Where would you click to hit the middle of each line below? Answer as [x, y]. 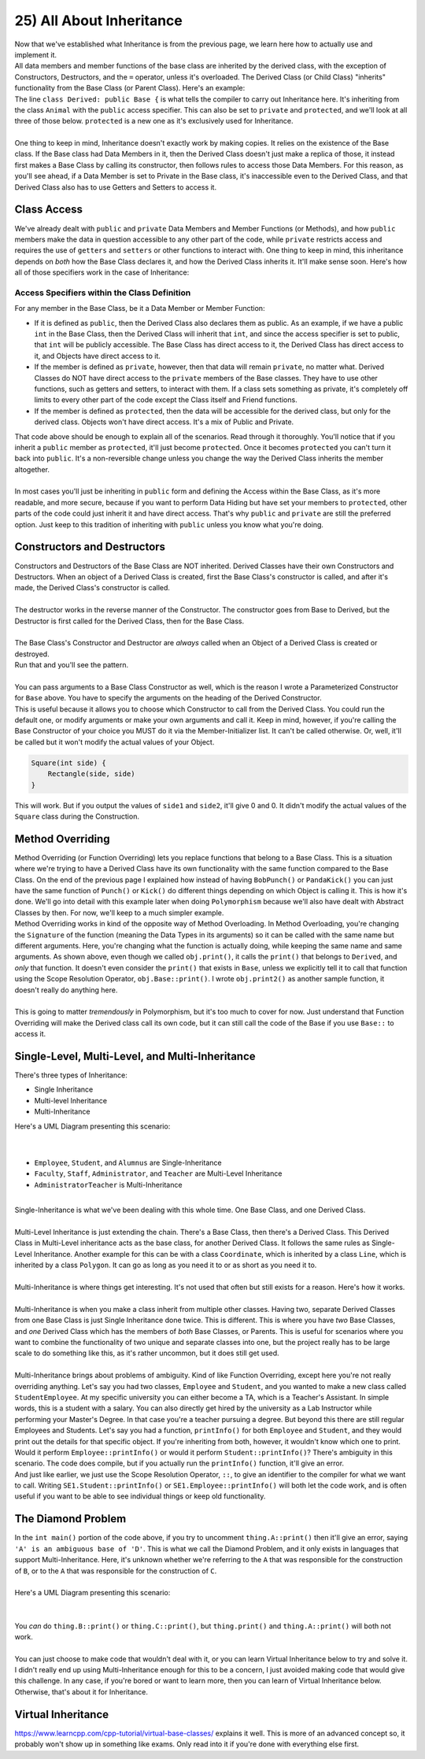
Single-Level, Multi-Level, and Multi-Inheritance [135, 1056]
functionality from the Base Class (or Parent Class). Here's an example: [130, 88]
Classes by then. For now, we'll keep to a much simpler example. [119, 912]
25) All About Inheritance [98, 20]
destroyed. [32, 654]
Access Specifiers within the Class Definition [103, 293]
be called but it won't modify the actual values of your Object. [115, 742]
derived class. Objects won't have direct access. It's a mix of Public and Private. [164, 422]
